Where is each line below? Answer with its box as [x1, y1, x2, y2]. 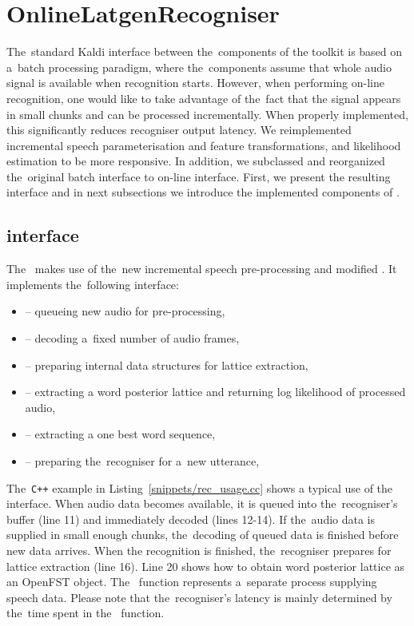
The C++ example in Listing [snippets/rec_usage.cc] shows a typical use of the [6, 479, 393, 496]
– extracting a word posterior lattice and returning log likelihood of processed [25, 383, 406, 400]
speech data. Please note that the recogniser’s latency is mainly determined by [6, 588, 392, 605]
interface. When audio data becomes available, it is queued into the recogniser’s [6, 495, 398, 512]
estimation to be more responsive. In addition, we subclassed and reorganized [6, 153, 385, 169]
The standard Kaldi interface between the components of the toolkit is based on [6, 43, 403, 60]
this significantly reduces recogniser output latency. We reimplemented [6, 121, 352, 138]
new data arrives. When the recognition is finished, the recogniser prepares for [6, 542, 392, 559]
